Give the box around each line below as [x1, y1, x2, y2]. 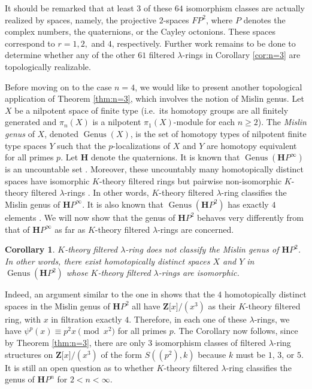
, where [205, 13, 233, 26]
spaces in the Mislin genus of [5, 299, 110, 312]
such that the [57, 139, 106, 151]
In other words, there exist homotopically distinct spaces [5, 254, 210, 267]
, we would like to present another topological [135, 80, 302, 93]
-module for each [173, 116, 235, 128]
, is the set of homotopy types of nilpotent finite [130, 127, 307, 139]
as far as [54, 223, 86, 235]
